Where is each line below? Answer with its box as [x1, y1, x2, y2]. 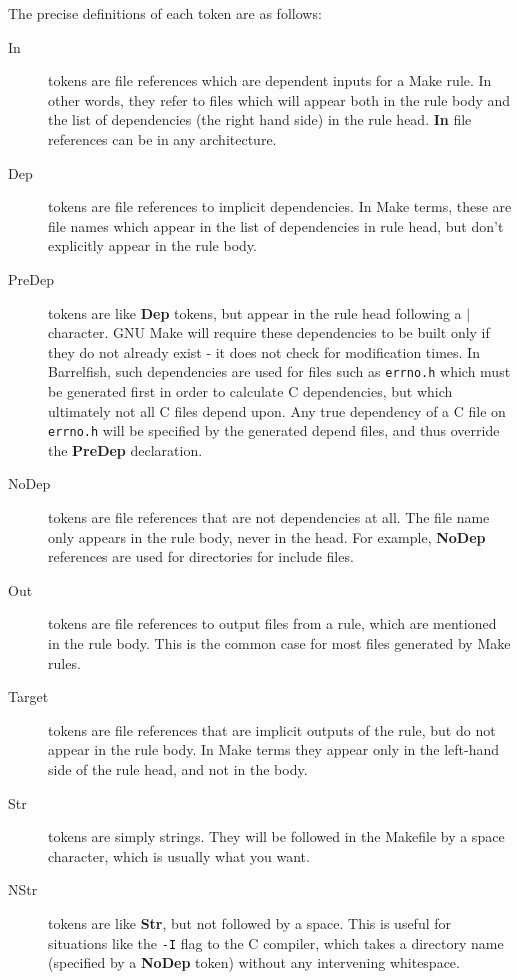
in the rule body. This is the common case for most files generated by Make [48, 632, 511, 653]
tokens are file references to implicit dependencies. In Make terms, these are [48, 196, 512, 217]
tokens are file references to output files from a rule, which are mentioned [48, 613, 497, 634]
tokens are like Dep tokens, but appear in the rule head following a [48, 302, 462, 323]
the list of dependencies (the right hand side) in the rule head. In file [48, 109, 472, 130]
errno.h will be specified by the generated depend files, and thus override [48, 420, 500, 441]
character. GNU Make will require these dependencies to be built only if [48, 322, 490, 343]
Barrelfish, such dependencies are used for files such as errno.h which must [48, 361, 511, 382]
